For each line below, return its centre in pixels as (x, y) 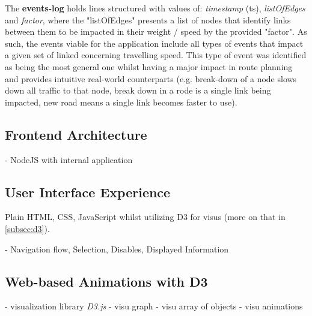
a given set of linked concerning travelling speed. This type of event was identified (156, 55)
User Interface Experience (88, 192)
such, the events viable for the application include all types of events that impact (154, 43)
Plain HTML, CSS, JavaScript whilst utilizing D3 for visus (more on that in (145, 217)
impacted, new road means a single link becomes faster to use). (121, 102)
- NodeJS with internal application (69, 159)
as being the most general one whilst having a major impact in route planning (149, 66)
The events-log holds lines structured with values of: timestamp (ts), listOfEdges (155, 8)
